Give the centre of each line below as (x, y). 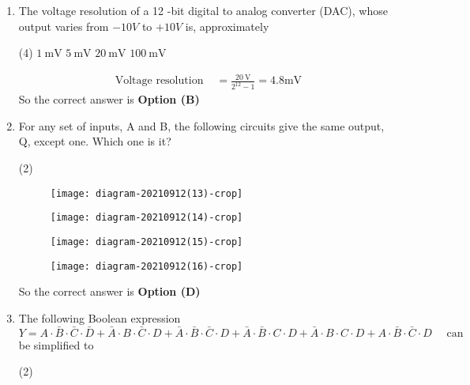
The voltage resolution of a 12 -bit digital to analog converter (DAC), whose (203, 10)
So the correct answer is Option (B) (109, 99)
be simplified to (56, 344)
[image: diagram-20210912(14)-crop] (147, 218)
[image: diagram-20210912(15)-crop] (147, 242)
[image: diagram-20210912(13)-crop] (147, 193)
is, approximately (227, 26)
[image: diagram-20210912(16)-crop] (147, 266)
